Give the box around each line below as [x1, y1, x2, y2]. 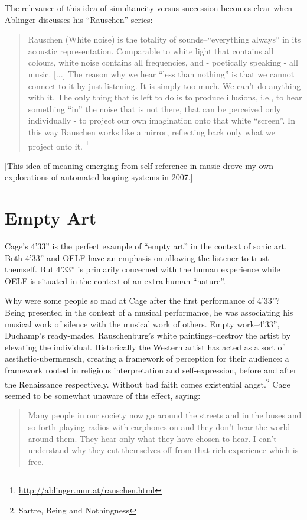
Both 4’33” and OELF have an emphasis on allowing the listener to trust [5, 251, 269, 264]
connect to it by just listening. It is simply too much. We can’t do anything [28, 79, 301, 92]
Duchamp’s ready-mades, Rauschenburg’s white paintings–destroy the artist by [5, 329, 291, 342]
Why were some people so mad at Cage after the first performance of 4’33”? [5, 294, 280, 307]
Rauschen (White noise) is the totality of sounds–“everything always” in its [28, 33, 301, 45]
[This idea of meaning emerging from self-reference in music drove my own [5, 159, 273, 171]
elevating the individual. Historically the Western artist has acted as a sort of [5, 340, 285, 353]
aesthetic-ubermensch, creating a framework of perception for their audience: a [5, 352, 289, 365]
